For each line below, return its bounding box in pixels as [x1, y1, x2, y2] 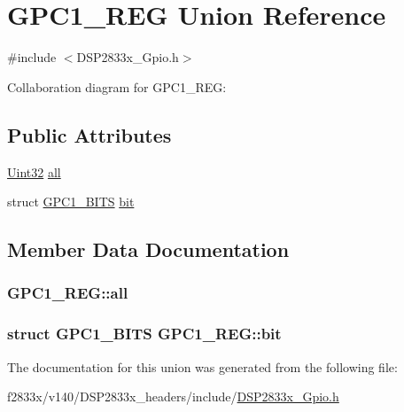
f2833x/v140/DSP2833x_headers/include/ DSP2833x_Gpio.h [7, 387, 339, 406]
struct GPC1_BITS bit [7, 192, 135, 211]
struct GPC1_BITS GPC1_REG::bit [7, 323, 282, 345]
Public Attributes [7, 120, 172, 148]
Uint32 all [7, 162, 61, 181]
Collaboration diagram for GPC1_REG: [7, 77, 227, 96]
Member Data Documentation [7, 236, 290, 263]
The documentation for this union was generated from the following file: [7, 357, 398, 376]
